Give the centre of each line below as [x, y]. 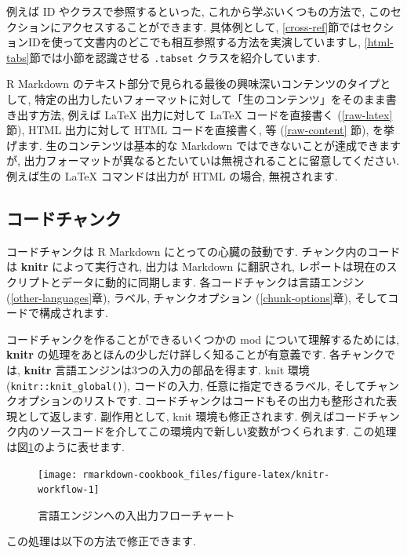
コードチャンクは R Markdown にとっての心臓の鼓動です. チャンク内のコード [203, 251]
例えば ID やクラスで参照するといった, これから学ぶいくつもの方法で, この [198, 11]
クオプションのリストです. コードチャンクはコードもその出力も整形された [196, 401]
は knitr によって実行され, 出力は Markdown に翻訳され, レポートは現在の [196, 266]
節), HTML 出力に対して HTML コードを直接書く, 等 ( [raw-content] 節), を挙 [201, 130]
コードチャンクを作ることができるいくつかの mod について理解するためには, [203, 339]
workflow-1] [69, 490]
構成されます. [73, 313]
